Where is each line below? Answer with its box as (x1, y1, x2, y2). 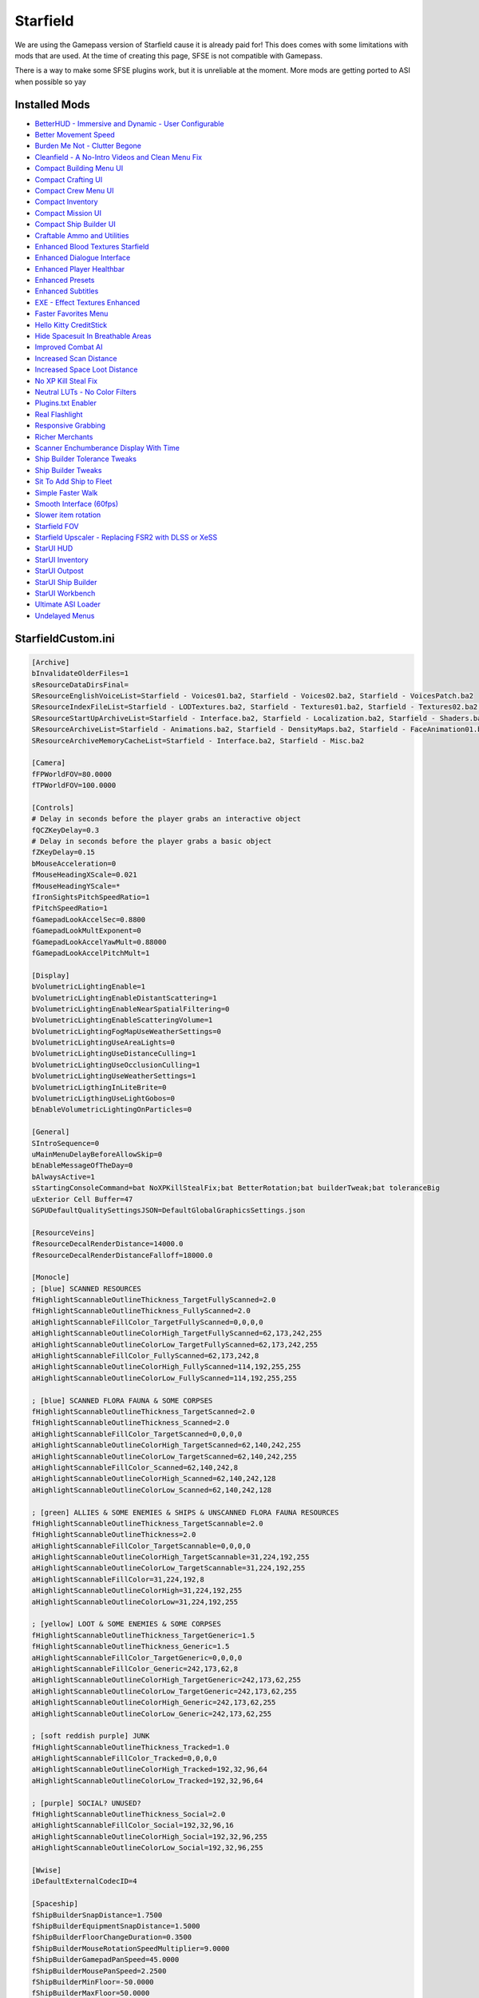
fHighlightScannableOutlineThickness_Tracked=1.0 (31, 1742, 230, 1752)
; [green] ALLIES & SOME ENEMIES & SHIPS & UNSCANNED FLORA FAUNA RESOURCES (31, 1507, 339, 1517)
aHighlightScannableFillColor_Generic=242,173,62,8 (31, 1664, 239, 1674)
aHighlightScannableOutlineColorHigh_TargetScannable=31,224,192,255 (31, 1553, 310, 1562)
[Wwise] (31, 1866, 61, 1874)
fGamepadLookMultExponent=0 (31, 926, 141, 935)
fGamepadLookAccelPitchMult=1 (31, 948, 150, 957)
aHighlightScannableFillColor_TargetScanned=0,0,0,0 (31, 1429, 243, 1439)
